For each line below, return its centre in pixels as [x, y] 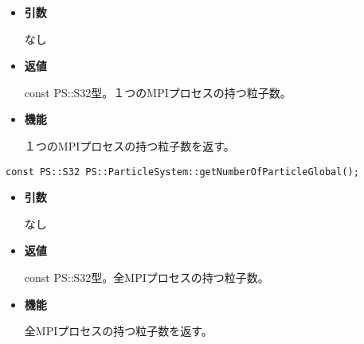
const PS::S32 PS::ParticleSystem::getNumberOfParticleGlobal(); [182, 172]
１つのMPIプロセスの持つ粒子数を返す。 [129, 145]
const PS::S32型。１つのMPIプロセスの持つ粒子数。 [158, 92]
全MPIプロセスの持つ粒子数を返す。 [118, 331]
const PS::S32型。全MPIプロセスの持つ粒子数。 [147, 277]
